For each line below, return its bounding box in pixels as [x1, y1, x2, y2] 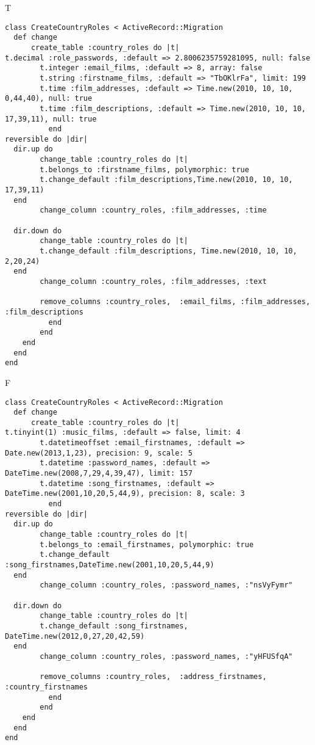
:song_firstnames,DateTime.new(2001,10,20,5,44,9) [5, 561, 214, 569]
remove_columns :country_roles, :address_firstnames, [40, 672, 267, 681]
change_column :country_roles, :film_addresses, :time [40, 206, 267, 215]
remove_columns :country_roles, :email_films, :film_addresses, [40, 297, 311, 307]
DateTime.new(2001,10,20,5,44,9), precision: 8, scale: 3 [5, 489, 245, 498]
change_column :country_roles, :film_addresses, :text [40, 277, 267, 286]
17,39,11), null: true [5, 114, 97, 123]
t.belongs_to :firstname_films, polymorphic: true [40, 165, 249, 174]
